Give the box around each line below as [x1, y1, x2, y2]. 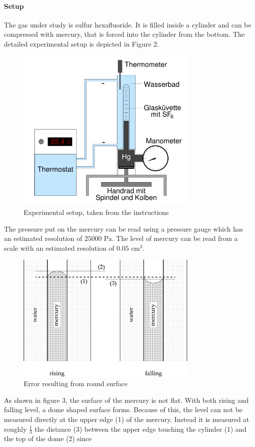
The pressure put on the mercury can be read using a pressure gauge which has [4, 223, 243, 234]
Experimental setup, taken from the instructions [24, 207, 169, 217]
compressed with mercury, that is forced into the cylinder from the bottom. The [4, 29, 245, 39]
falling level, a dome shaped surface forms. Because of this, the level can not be [4, 404, 243, 415]
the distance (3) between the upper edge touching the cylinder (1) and [34, 423, 247, 434]
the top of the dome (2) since [4, 433, 92, 444]
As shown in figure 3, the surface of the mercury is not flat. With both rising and [4, 394, 249, 405]
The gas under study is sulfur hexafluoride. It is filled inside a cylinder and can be [4, 19, 252, 29]
